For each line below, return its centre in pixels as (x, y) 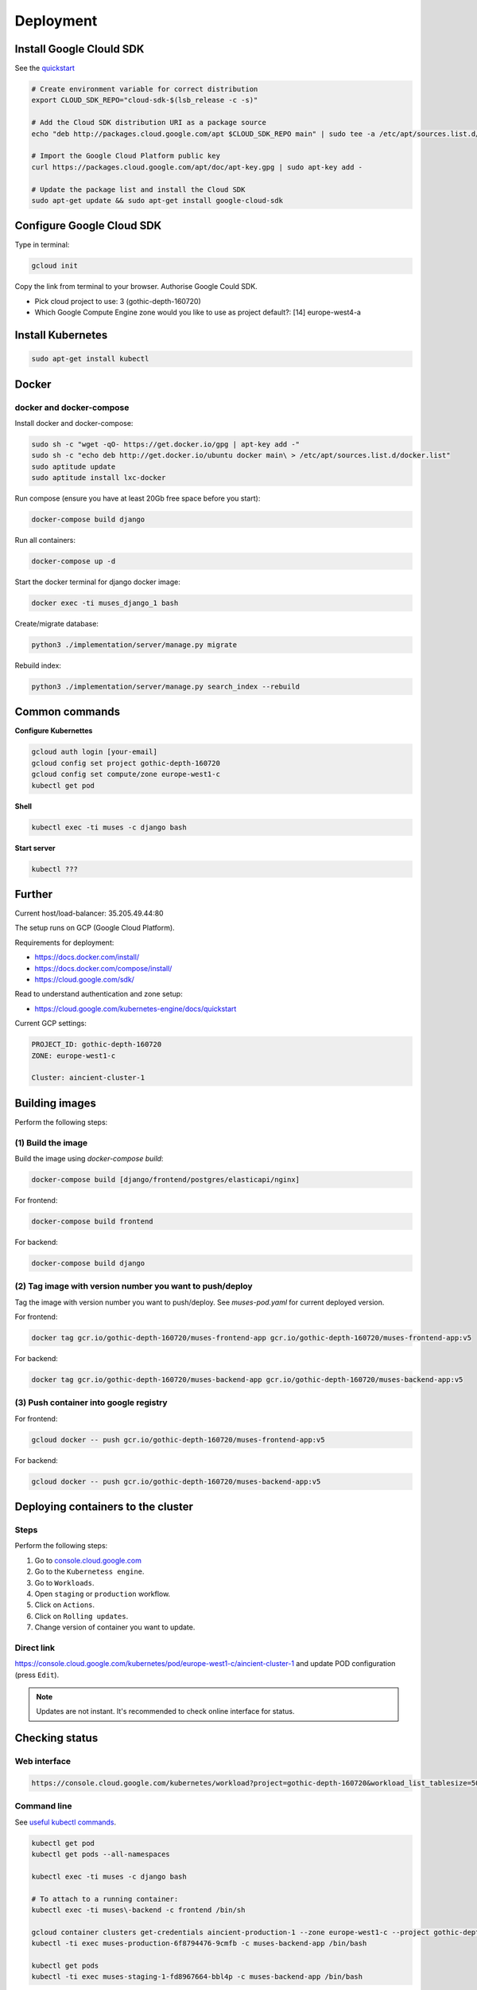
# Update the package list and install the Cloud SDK (138, 189)
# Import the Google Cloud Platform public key (126, 156)
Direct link (35, 1648)
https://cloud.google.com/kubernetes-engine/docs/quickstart (136, 1009)
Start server (35, 848)
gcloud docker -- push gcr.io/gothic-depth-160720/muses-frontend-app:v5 (178, 1440)
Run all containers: (45, 540)
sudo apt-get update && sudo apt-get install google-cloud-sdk (157, 200)
